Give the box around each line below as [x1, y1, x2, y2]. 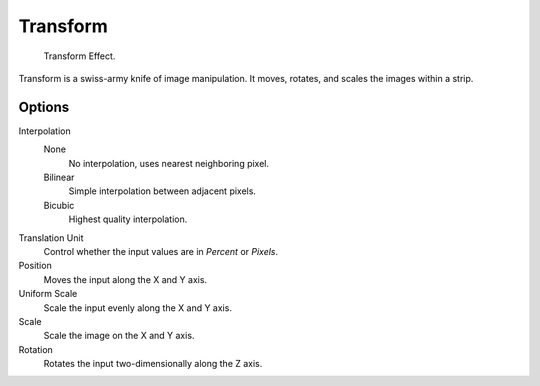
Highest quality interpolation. [68, 213, 188, 225]
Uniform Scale [18, 288, 78, 300]
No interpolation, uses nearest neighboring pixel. [68, 157, 270, 169]
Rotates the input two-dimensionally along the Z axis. [43, 358, 263, 370]
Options [18, 98, 70, 115]
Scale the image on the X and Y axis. [43, 330, 195, 342]
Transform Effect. [43, 50, 116, 62]
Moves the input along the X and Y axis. [43, 273, 208, 285]
